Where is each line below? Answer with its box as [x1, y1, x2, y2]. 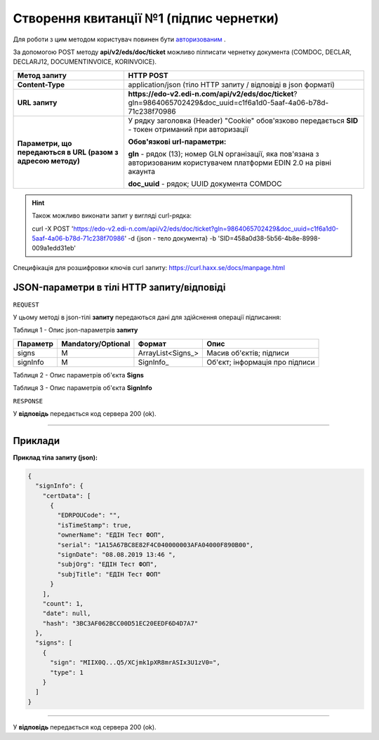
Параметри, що [17, 138, 72, 148]
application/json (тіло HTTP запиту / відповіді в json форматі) [128, 79, 335, 89]
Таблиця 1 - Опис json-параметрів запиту [13, 326, 138, 335]
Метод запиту [17, 70, 67, 80]
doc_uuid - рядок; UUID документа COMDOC [128, 179, 282, 189]
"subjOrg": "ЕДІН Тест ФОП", [57, 560, 158, 568]
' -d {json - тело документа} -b [124, 234, 217, 242]
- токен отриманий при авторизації [128, 124, 248, 134]
